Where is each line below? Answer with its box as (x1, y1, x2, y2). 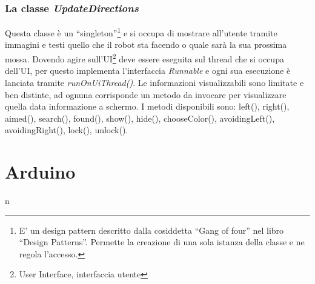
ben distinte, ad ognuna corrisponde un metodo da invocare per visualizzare (5, 88, 287, 101)
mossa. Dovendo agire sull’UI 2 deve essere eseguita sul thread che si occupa (5, 51, 284, 65)
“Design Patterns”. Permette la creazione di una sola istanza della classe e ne (19, 236, 305, 248)
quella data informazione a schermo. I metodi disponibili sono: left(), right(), (5, 100, 290, 113)
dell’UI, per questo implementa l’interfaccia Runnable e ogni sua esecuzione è (5, 64, 291, 77)
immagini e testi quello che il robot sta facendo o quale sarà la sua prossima (5, 38, 287, 51)
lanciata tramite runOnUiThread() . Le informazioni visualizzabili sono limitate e (5, 76, 304, 88)
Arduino (5, 159, 76, 184)
